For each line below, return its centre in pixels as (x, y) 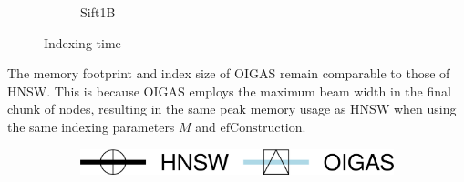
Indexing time (82, 42)
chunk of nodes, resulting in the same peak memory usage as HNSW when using (232, 109)
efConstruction (261, 128)
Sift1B (98, 12)
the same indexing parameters (91, 126)
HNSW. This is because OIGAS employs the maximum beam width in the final (229, 91)
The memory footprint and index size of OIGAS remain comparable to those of (229, 73)
